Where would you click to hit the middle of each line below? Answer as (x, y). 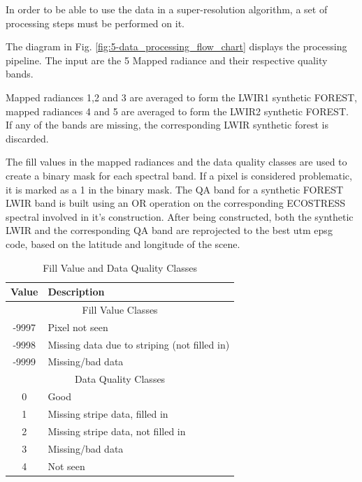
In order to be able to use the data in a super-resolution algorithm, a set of (167, 9)
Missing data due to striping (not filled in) (139, 344)
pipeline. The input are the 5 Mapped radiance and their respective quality (167, 60)
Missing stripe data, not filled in (117, 431)
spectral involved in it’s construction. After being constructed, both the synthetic (180, 216)
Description (76, 292)
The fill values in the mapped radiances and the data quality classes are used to (176, 162)
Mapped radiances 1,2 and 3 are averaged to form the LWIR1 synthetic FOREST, (181, 97)
